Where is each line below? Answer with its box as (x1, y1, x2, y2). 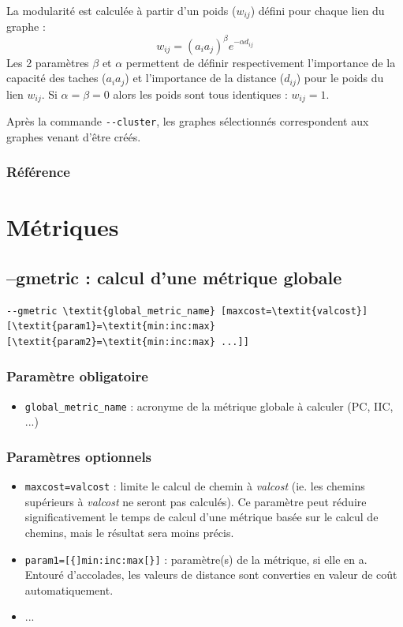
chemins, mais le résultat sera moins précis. (24, 524, 234, 541)
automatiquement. (24, 581, 114, 598)
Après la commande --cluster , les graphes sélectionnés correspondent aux (6, 113, 369, 130)
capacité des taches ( (6, 69, 106, 86)
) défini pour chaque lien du (250, 2, 385, 18)
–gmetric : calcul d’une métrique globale (6, 265, 342, 289)
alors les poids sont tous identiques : (113, 85, 288, 102)
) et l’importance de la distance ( (125, 69, 285, 86)
